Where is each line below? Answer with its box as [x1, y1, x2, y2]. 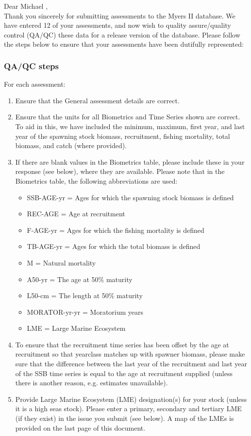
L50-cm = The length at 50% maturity [27, 290, 143, 301]
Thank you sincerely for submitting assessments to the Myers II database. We [4, 10, 235, 20]
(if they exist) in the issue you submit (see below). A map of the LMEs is [15, 413, 234, 423]
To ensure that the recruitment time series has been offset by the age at [15, 339, 229, 349]
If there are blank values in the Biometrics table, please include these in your [15, 156, 245, 167]
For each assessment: [4, 79, 66, 89]
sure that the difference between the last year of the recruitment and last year [15, 359, 247, 369]
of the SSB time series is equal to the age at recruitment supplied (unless [15, 368, 233, 378]
